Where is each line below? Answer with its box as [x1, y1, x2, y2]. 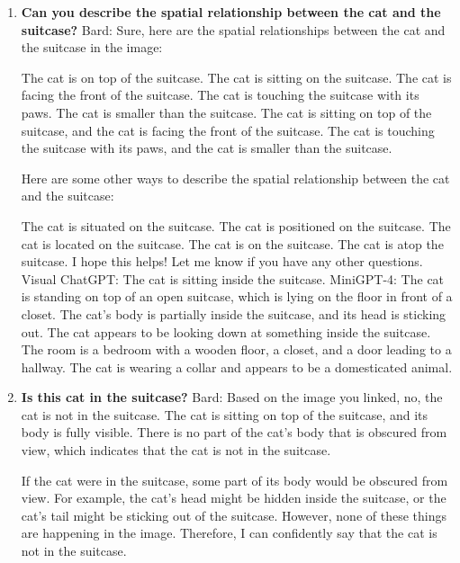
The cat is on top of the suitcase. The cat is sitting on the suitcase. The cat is [21, 67, 452, 86]
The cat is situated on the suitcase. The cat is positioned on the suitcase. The [21, 216, 451, 235]
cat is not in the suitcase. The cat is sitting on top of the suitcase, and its [21, 405, 428, 424]
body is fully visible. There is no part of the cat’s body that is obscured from [21, 423, 447, 442]
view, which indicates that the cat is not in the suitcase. [21, 441, 331, 460]
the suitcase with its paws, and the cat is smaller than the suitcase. [21, 139, 392, 157]
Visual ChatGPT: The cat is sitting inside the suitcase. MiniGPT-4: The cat [21, 269, 445, 288]
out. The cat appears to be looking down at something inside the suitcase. [21, 322, 431, 341]
